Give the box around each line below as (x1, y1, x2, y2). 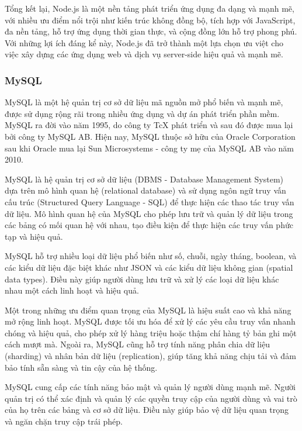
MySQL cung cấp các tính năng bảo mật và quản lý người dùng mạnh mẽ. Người (5, 381, 296, 393)
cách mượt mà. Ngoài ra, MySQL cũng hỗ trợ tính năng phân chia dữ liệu (5, 338, 270, 350)
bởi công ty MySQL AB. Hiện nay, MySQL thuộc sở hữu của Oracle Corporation (5, 130, 296, 142)
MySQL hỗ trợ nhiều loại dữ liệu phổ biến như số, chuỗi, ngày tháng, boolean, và (5, 250, 297, 262)
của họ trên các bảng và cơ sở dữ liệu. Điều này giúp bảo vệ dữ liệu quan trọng (5, 404, 289, 416)
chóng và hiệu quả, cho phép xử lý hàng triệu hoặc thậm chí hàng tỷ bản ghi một (5, 326, 297, 339)
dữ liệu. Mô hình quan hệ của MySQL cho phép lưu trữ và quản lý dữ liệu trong (5, 207, 293, 219)
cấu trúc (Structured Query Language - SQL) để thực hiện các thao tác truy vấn (5, 195, 294, 208)
